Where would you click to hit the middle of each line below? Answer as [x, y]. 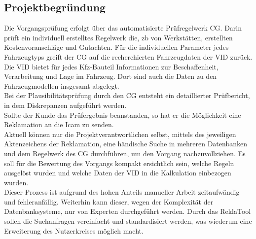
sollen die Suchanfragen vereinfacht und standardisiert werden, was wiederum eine [128, 221]
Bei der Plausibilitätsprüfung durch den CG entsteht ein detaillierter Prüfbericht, [127, 95]
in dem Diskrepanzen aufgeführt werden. [65, 105]
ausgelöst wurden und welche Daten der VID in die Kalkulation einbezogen [118, 173]
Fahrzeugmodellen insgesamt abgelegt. [62, 85]
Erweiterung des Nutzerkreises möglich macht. [74, 230]
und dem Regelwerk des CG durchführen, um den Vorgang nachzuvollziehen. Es [125, 153]
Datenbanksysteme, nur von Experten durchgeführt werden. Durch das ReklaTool [128, 211]
